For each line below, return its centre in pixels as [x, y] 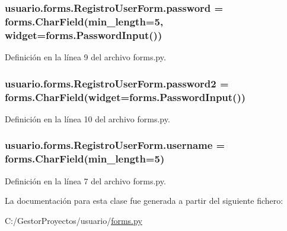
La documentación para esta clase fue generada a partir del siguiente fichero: [144, 201]
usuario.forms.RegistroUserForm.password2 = [117, 83]
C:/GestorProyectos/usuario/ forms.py [74, 220]
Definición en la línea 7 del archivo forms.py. [85, 180]
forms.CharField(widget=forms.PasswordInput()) [125, 97]
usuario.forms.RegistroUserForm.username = [115, 145]
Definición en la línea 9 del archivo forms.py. [85, 57]
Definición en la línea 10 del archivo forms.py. [87, 118]
